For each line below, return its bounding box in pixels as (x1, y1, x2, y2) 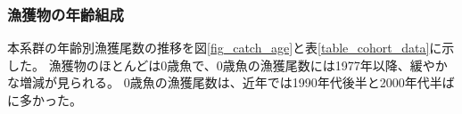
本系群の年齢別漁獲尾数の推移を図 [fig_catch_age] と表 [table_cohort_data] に (7, 38, 442, 57)
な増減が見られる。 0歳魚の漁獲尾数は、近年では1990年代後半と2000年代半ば (7, 73, 455, 92)
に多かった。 (7, 91, 82, 109)
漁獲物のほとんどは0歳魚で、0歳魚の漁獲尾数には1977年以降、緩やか (48, 55, 448, 74)
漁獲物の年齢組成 (7, 3, 124, 25)
